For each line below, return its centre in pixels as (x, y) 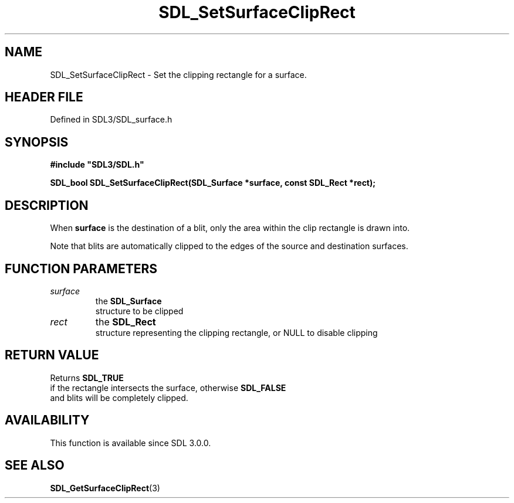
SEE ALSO (35, 465)
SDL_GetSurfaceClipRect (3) (105, 488)
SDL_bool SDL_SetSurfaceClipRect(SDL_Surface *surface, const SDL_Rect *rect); (213, 183)
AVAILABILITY (47, 420)
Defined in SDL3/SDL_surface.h (111, 120)
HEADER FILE (44, 97)
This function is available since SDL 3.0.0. (131, 443)
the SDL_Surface (128, 301)
